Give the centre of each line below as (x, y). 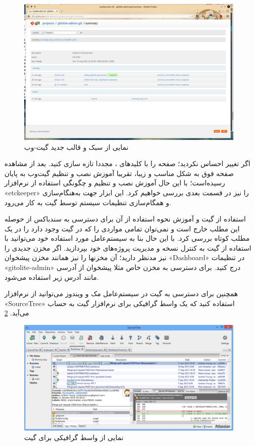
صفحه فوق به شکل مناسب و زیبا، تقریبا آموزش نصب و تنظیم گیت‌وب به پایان (119, 173)
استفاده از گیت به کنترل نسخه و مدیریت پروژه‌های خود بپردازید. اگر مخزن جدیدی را (128, 247)
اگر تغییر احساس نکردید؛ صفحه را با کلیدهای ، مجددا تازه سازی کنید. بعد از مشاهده (127, 163)
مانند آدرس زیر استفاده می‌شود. (52, 277)
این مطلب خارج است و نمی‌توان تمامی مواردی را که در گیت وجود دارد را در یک (122, 228)
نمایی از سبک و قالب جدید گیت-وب (76, 147)
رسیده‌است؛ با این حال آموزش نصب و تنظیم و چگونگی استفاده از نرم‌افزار (115, 183)
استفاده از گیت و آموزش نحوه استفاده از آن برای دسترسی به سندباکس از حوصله (125, 219)
